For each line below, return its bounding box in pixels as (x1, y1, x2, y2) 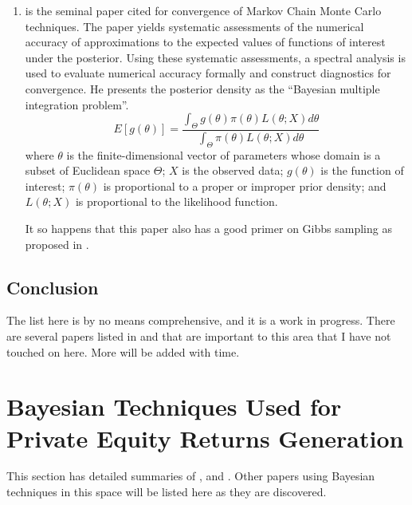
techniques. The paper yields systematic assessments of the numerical (25, 18, 364, 34)
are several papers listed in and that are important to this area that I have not (6, 327, 391, 344)
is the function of (320, 162, 404, 179)
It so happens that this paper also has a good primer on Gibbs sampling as (25, 220, 392, 236)
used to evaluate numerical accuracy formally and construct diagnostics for (25, 65, 391, 81)
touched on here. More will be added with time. (6, 343, 240, 360)
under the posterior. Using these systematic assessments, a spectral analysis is (25, 49, 406, 65)
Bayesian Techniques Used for (6, 390, 342, 423)
